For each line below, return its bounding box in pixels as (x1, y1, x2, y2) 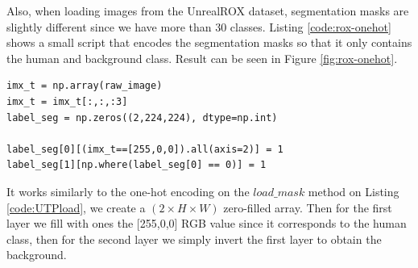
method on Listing (308, 182, 399, 199)
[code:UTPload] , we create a (6, 199, 146, 216)
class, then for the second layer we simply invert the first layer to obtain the (6, 230, 382, 247)
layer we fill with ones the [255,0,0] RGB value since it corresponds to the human (6, 215, 407, 232)
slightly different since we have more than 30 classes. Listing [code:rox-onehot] (6, 18, 391, 35)
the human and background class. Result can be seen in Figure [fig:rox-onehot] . (6, 49, 398, 66)
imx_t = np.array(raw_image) (6, 80, 163, 92)
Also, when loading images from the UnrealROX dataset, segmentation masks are (6, 2, 409, 19)
